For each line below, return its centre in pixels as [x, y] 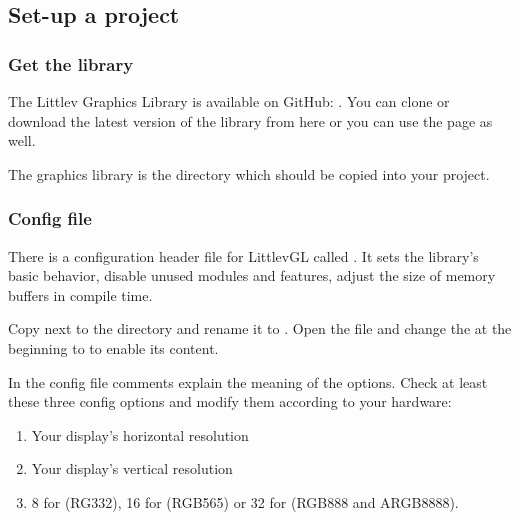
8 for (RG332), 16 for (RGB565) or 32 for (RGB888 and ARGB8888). [245, 501]
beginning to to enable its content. [113, 347]
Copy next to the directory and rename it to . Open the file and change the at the [260, 328]
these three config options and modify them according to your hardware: [230, 401]
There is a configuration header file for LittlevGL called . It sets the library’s [243, 255]
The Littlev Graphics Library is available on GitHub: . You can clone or [229, 101]
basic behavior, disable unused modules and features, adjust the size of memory [252, 275]
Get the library [71, 63]
